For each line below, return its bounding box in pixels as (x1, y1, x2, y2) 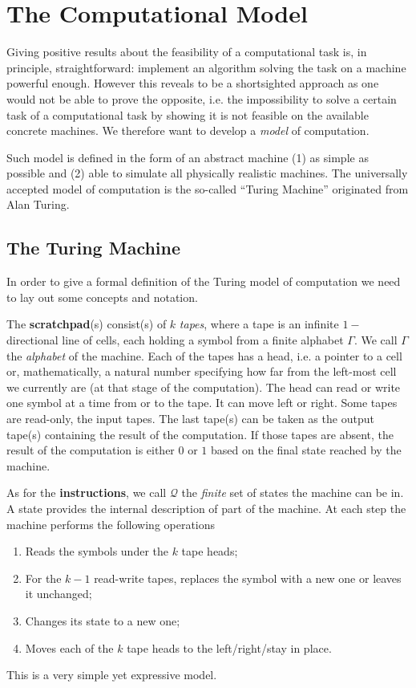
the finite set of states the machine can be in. (181, 484, 404, 501)
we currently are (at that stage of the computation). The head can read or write (6, 378, 401, 395)
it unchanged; (25, 585, 92, 602)
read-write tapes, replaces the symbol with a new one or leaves (94, 569, 402, 586)
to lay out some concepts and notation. (6, 288, 198, 305)
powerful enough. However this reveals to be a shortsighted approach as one (6, 75, 379, 92)
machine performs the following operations (6, 515, 216, 532)
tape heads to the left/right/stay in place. (127, 639, 332, 656)
